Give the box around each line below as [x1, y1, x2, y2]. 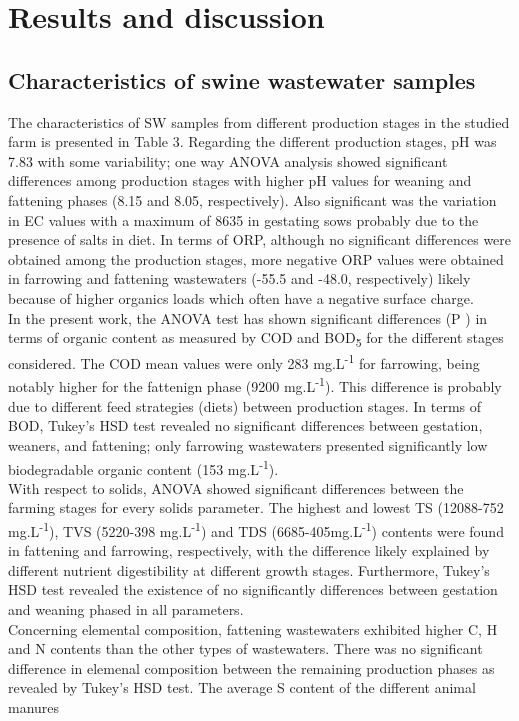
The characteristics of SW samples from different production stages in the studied [8, 111, 510, 132]
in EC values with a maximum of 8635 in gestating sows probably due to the [8, 209, 479, 230]
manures [8, 696, 60, 717]
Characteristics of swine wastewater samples [8, 64, 476, 95]
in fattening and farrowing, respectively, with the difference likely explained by [8, 540, 490, 561]
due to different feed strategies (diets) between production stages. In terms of [8, 395, 482, 416]
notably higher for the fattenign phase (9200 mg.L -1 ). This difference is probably [8, 373, 502, 397]
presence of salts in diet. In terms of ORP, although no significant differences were [8, 229, 512, 250]
